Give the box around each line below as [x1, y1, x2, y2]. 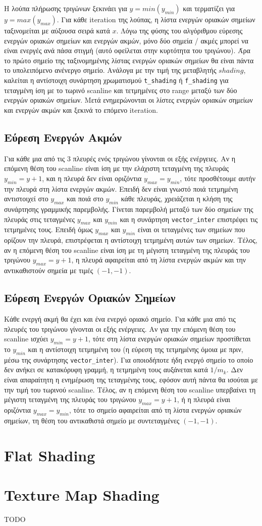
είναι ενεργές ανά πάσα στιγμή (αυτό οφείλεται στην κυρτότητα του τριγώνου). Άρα [4, 45, 250, 56]
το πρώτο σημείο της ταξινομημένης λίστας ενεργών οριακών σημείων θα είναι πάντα [4, 55, 254, 65]
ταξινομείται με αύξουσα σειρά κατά [4, 25, 110, 35]
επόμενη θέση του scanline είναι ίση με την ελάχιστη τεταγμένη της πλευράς [4, 163, 229, 173]
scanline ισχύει [4, 333, 48, 344]
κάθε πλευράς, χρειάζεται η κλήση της [121, 193, 233, 204]
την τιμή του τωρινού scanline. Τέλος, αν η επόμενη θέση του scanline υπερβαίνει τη [4, 384, 256, 394]
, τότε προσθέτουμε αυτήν [180, 172, 256, 183]
